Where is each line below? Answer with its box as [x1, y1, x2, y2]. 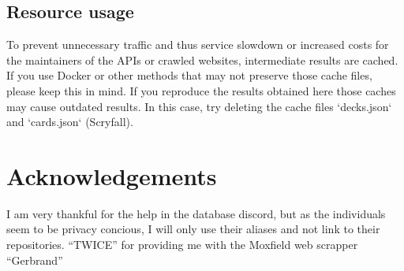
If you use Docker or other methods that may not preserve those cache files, [6, 67, 372, 84]
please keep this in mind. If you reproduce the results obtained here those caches [6, 82, 396, 98]
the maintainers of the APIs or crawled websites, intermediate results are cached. [6, 51, 398, 68]
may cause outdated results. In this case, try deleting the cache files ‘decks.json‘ [6, 98, 392, 114]
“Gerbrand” [6, 251, 63, 268]
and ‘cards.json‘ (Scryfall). [6, 113, 133, 130]
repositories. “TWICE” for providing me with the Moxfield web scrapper [6, 236, 358, 253]
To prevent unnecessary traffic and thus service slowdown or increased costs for [6, 36, 389, 53]
